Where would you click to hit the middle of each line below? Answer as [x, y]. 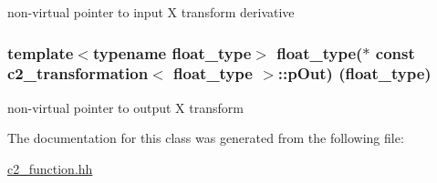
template [41, 52]
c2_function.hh [50, 168]
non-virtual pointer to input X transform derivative [151, 12]
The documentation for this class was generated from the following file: [206, 138]
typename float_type [172, 52]
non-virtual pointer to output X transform [125, 107]
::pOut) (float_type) [354, 73]
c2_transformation [78, 73]
